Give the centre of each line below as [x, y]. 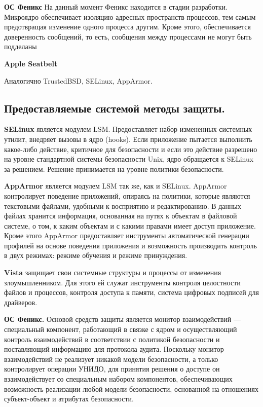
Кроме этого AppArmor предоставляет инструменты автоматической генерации [127, 235]
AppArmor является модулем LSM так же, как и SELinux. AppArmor [116, 186]
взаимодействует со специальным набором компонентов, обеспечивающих [118, 379]
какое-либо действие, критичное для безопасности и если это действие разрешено [131, 149]
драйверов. [21, 302]
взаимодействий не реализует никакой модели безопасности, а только [111, 359]
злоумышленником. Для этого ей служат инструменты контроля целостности [122, 282]
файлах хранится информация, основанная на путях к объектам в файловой [121, 216]
